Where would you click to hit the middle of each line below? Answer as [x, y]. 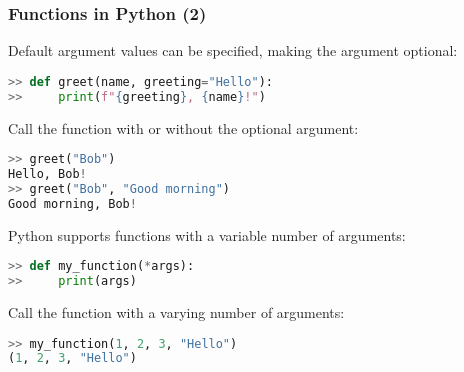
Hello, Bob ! [47, 174]
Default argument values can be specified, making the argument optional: [233, 50]
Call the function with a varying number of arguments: [176, 312]
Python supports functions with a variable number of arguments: [207, 234]
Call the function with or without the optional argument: [183, 127]
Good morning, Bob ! [72, 203]
